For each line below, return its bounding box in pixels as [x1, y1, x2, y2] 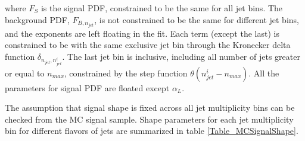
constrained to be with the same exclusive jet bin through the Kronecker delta [5, 39, 291, 51]
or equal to [5, 66, 45, 79]
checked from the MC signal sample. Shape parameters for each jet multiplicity [5, 113, 294, 125]
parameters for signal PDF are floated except [5, 81, 170, 94]
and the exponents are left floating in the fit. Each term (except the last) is [5, 27, 279, 39]
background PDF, [5, 13, 70, 25]
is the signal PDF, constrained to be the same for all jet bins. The [41, 2, 283, 14]
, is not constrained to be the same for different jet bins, [94, 13, 299, 25]
